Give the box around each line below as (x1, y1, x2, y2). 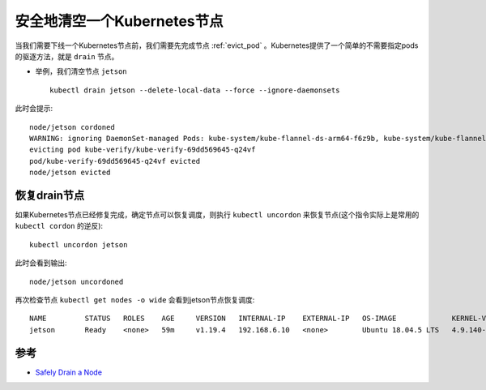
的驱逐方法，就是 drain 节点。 (15, 51, 119, 61)
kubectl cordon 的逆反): (15, 221, 104, 231)
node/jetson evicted (29, 168, 111, 178)
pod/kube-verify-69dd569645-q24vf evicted (29, 156, 201, 165)
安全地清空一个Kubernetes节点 (15, 12, 224, 30)
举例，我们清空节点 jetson (35, 66, 127, 76)
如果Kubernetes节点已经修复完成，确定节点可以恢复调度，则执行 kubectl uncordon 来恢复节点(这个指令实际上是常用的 (15, 209, 420, 219)
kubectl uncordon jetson (29, 240, 128, 249)
